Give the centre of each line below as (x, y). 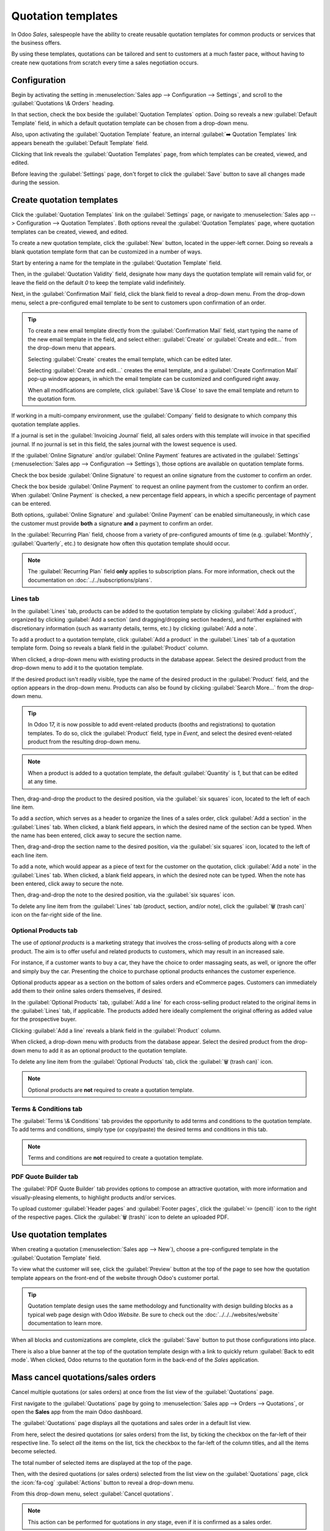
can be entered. (31, 503)
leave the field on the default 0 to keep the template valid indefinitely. (98, 282)
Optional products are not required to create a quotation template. (111, 1089)
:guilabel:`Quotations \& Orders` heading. (63, 103)
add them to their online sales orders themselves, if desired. (87, 991)
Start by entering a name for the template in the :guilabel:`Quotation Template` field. (117, 263)
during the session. (35, 182)
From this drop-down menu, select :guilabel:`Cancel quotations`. (92, 1494)
